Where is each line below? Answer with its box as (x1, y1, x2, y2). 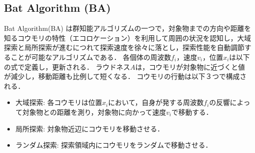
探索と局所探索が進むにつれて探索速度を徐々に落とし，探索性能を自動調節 (4, 42, 245, 52)
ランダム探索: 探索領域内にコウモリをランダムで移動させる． (15, 140, 212, 150)
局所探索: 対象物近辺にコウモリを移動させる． (15, 123, 164, 133)
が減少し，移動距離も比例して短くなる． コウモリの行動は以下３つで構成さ (4, 71, 247, 81)
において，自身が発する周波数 (108, 97, 204, 107)
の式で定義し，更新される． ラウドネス (4, 61, 130, 72)
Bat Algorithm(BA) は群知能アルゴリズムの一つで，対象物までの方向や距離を (4, 23, 251, 33)
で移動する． (171, 106, 213, 117)
